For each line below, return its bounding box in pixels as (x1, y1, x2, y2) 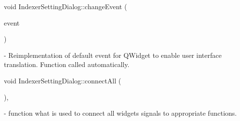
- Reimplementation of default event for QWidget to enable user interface (4, 50, 222, 60)
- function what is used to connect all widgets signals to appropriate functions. (4, 108, 237, 118)
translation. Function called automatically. (4, 59, 130, 69)
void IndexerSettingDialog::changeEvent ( (4, 1, 127, 11)
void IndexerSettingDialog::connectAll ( (4, 75, 121, 85)
